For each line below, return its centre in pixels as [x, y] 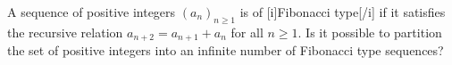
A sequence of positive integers [92, 12]
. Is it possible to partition [370, 32]
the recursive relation [65, 32]
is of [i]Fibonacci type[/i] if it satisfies [343, 12]
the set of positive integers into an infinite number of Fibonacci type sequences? [226, 50]
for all [247, 32]
